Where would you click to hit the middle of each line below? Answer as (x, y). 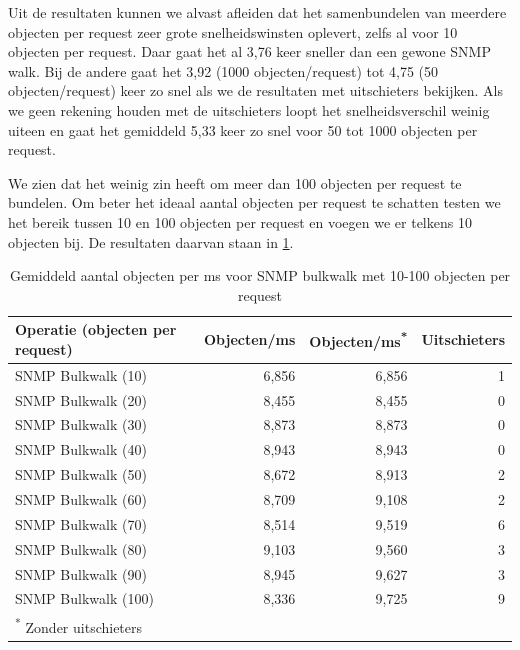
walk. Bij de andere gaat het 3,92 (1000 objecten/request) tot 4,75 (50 (223, 70)
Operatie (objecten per (96, 329)
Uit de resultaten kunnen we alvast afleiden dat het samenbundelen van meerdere (257, 12)
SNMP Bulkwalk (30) (81, 424)
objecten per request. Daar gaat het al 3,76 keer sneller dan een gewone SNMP (249, 51)
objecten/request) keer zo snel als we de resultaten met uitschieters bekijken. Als (255, 90)
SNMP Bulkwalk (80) (81, 548)
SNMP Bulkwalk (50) (81, 474)
